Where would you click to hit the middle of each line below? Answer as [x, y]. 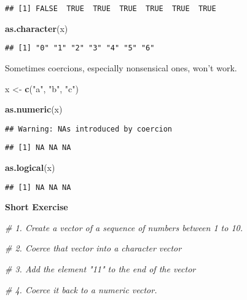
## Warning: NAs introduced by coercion [89, 129]
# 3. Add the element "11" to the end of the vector [100, 269]
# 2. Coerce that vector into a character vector [93, 248]
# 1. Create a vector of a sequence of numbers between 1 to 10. [124, 227]
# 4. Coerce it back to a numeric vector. [81, 289]
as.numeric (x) [34, 109]
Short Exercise [37, 207]
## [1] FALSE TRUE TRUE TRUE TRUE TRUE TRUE [111, 9]
